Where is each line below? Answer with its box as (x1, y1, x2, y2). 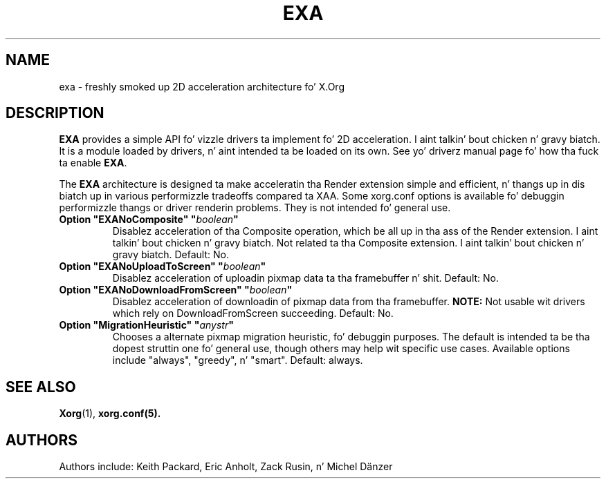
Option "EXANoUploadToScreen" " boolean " (59, 260, 266, 273)
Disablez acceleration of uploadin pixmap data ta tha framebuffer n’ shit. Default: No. (112, 272, 499, 284)
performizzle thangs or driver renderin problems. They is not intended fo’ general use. (59, 202, 451, 214)
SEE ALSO (6, 378, 76, 396)
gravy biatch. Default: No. (112, 249, 229, 261)
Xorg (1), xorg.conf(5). (59, 407, 161, 420)
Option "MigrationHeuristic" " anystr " (59, 319, 234, 331)
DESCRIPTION (6, 104, 104, 122)
